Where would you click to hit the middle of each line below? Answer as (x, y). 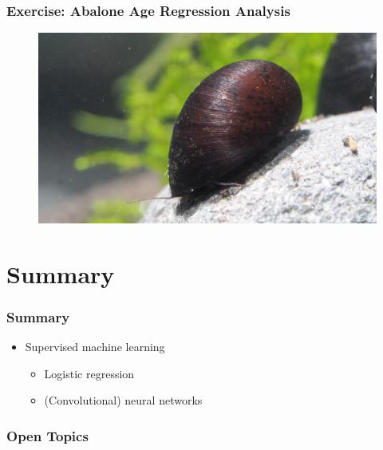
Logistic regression (89, 373)
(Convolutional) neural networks (123, 400)
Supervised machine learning (95, 346)
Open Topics (47, 435)
